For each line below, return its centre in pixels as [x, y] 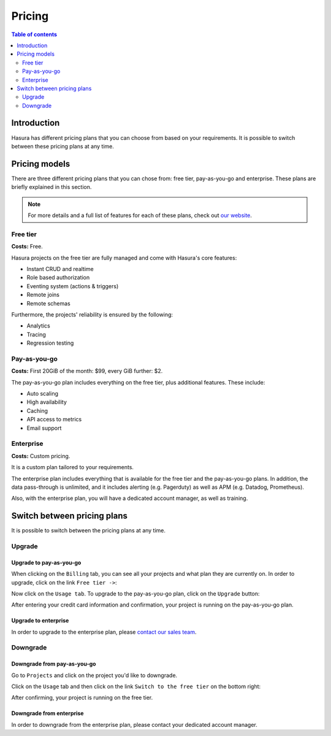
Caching [37, 410]
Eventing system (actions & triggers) [73, 286]
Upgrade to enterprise [40, 621]
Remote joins [43, 295]
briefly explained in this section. [51, 187]
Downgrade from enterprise [48, 713]
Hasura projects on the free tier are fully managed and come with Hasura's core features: [124, 258]
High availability [47, 402]
